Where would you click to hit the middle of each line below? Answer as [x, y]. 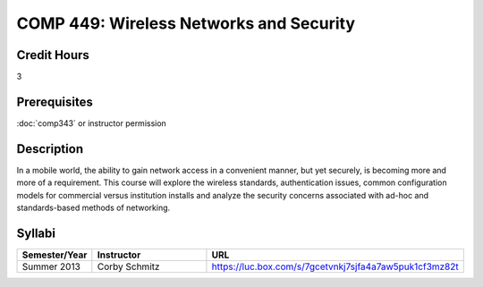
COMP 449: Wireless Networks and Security [186, 23]
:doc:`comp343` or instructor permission [92, 123]
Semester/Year [55, 255]
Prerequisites [55, 101]
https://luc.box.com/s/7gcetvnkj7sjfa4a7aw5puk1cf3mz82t [335, 266]
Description [50, 149]
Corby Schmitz [128, 266]
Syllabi [36, 233]
